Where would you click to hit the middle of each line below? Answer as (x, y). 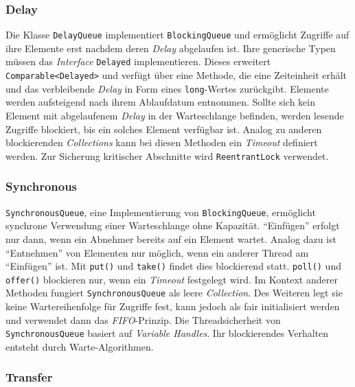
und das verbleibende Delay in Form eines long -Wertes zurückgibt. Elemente (167, 88)
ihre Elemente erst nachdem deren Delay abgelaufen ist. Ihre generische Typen (171, 48)
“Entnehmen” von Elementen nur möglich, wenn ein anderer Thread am (157, 252)
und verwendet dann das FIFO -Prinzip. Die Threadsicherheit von (143, 319)
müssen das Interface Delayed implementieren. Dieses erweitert (138, 61)
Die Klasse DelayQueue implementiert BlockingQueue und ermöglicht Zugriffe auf (177, 35)
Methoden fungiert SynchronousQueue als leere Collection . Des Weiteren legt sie (174, 293)
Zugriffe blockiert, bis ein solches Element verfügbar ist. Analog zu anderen (164, 129)
